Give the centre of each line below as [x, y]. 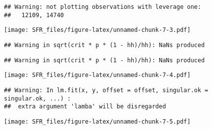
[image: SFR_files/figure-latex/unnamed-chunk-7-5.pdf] [97, 121]
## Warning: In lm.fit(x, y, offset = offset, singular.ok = [106, 90]
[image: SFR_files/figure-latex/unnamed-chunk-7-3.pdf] [97, 30]
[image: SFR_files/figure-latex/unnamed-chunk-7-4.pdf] [97, 75]
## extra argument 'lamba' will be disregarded [85, 107]
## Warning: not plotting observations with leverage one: [103, 7]
